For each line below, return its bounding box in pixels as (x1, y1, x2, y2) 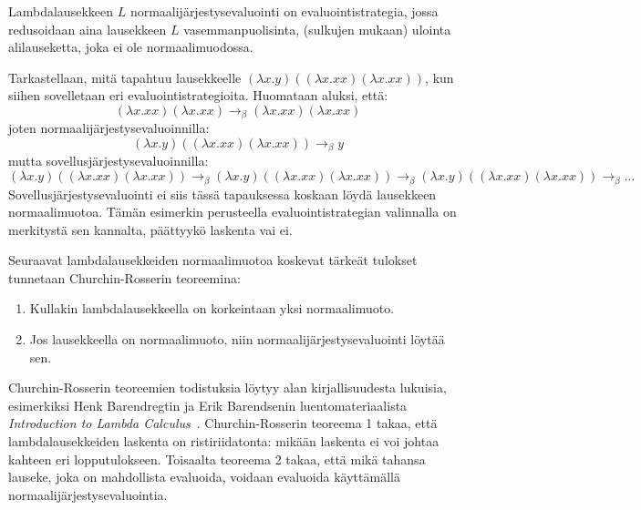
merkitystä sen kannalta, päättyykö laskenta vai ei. (8, 219, 293, 239)
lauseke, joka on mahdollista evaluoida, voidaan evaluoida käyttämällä (8, 467, 400, 486)
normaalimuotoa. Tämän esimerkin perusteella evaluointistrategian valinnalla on (8, 202, 457, 221)
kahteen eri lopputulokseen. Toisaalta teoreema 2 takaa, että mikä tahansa (8, 449, 426, 468)
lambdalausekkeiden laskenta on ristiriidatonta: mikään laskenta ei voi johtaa (8, 432, 439, 451)
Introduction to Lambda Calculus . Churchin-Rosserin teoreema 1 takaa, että (8, 413, 438, 433)
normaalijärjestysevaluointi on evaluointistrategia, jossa (129, 2, 439, 20)
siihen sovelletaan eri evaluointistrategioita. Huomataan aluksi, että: (8, 86, 388, 105)
